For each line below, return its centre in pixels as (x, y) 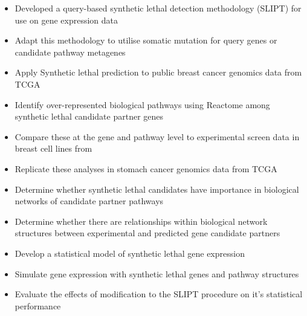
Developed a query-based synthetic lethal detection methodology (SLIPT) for (158, 8)
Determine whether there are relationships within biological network (141, 221)
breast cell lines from (53, 148)
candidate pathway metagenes (70, 52)
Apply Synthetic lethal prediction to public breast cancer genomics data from (158, 72)
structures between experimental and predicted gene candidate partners (147, 233)
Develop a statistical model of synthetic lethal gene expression (130, 253)
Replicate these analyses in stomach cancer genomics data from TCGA (146, 168)
